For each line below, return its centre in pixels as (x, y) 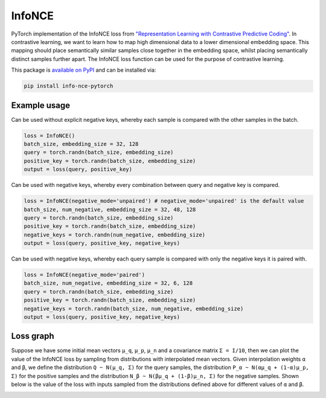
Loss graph (33, 336)
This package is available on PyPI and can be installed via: (84, 70)
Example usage (41, 105)
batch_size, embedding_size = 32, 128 (81, 144)
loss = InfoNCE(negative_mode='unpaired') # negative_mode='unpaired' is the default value (164, 201)
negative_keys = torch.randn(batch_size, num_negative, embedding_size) (134, 308)
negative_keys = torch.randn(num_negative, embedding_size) (115, 235)
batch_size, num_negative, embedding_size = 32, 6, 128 (108, 283)
